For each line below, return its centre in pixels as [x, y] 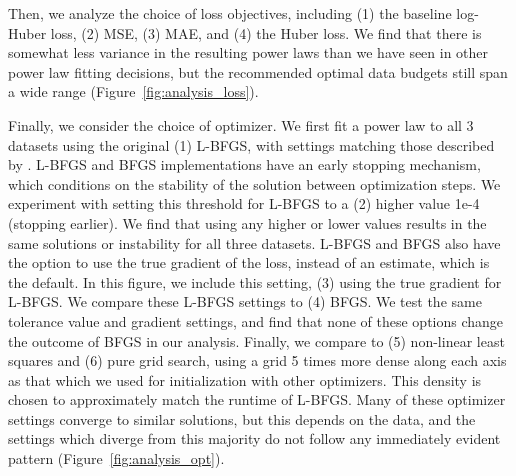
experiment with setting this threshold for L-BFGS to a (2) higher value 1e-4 [244, 203]
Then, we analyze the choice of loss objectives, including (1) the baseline [230, 13]
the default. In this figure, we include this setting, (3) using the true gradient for [255, 281]
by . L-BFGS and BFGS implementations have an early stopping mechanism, [244, 164]
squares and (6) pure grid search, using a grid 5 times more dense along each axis [257, 360]
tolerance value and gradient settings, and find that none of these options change [256, 320]
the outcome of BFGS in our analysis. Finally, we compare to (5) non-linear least [256, 340]
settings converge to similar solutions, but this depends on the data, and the [242, 418]
